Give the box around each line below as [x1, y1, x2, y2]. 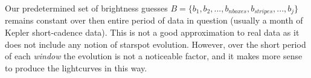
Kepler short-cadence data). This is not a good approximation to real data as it [5, 26, 300, 39]
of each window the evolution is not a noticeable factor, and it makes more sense [5, 50, 303, 62]
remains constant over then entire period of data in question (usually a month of [5, 14, 303, 27]
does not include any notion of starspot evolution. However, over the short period [5, 37, 306, 50]
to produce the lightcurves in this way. [5, 61, 147, 74]
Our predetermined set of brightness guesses [5, 2, 168, 14]
